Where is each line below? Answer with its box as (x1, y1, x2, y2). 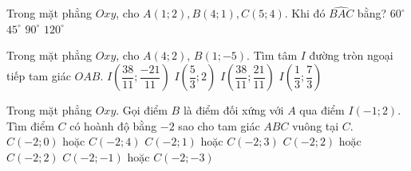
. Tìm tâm (247, 47, 298, 64)
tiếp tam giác (6, 68, 71, 84)
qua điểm (299, 102, 345, 118)
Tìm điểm (6, 117, 54, 134)
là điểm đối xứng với (183, 102, 284, 118)
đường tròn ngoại (309, 47, 393, 64)
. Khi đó (284, 5, 326, 21)
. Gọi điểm (116, 102, 168, 118)
